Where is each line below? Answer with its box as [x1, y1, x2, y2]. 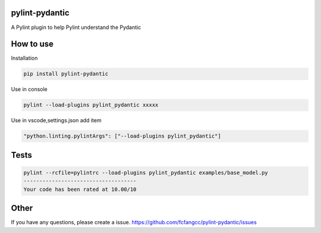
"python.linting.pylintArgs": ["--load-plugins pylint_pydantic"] [23, 133, 221, 139]
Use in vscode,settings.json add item [11, 117, 102, 124]
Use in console [11, 86, 48, 93]
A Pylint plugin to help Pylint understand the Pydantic [11, 24, 141, 31]
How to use [11, 39, 53, 49]
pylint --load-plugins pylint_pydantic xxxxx [23, 101, 159, 108]
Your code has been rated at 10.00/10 [23, 186, 137, 193]
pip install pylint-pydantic [23, 71, 109, 77]
